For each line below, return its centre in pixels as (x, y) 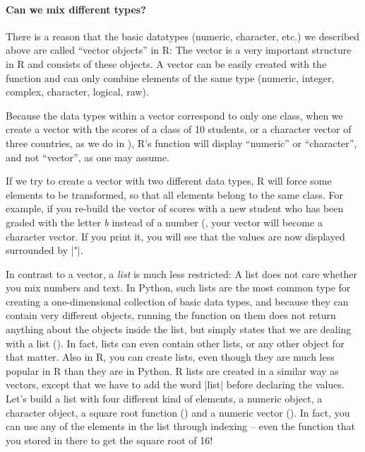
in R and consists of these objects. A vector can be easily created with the (166, 63)
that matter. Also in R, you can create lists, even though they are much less (170, 357)
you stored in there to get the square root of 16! (109, 440)
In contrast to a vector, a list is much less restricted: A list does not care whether (182, 273)
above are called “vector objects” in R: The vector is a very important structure (179, 50)
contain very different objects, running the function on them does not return (171, 315)
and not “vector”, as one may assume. (88, 157)
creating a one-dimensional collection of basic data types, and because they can (177, 301)
